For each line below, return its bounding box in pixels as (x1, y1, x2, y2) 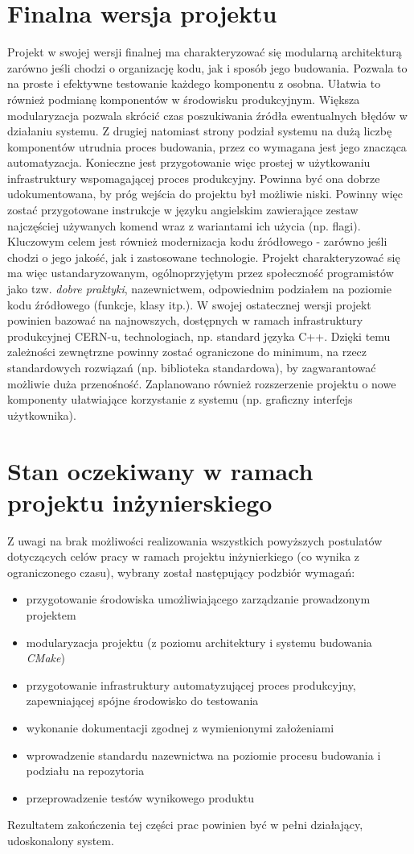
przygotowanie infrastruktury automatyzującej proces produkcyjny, (26, 676, 356, 693)
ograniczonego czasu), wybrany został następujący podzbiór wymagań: (7, 563, 355, 580)
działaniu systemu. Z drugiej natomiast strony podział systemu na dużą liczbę (7, 122, 392, 139)
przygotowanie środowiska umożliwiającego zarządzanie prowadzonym (26, 591, 371, 607)
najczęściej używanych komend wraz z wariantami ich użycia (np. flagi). (7, 217, 361, 234)
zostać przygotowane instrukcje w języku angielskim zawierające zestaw (7, 201, 359, 218)
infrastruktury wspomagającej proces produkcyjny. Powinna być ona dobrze (7, 169, 380, 186)
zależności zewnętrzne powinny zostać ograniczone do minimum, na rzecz (7, 343, 367, 360)
